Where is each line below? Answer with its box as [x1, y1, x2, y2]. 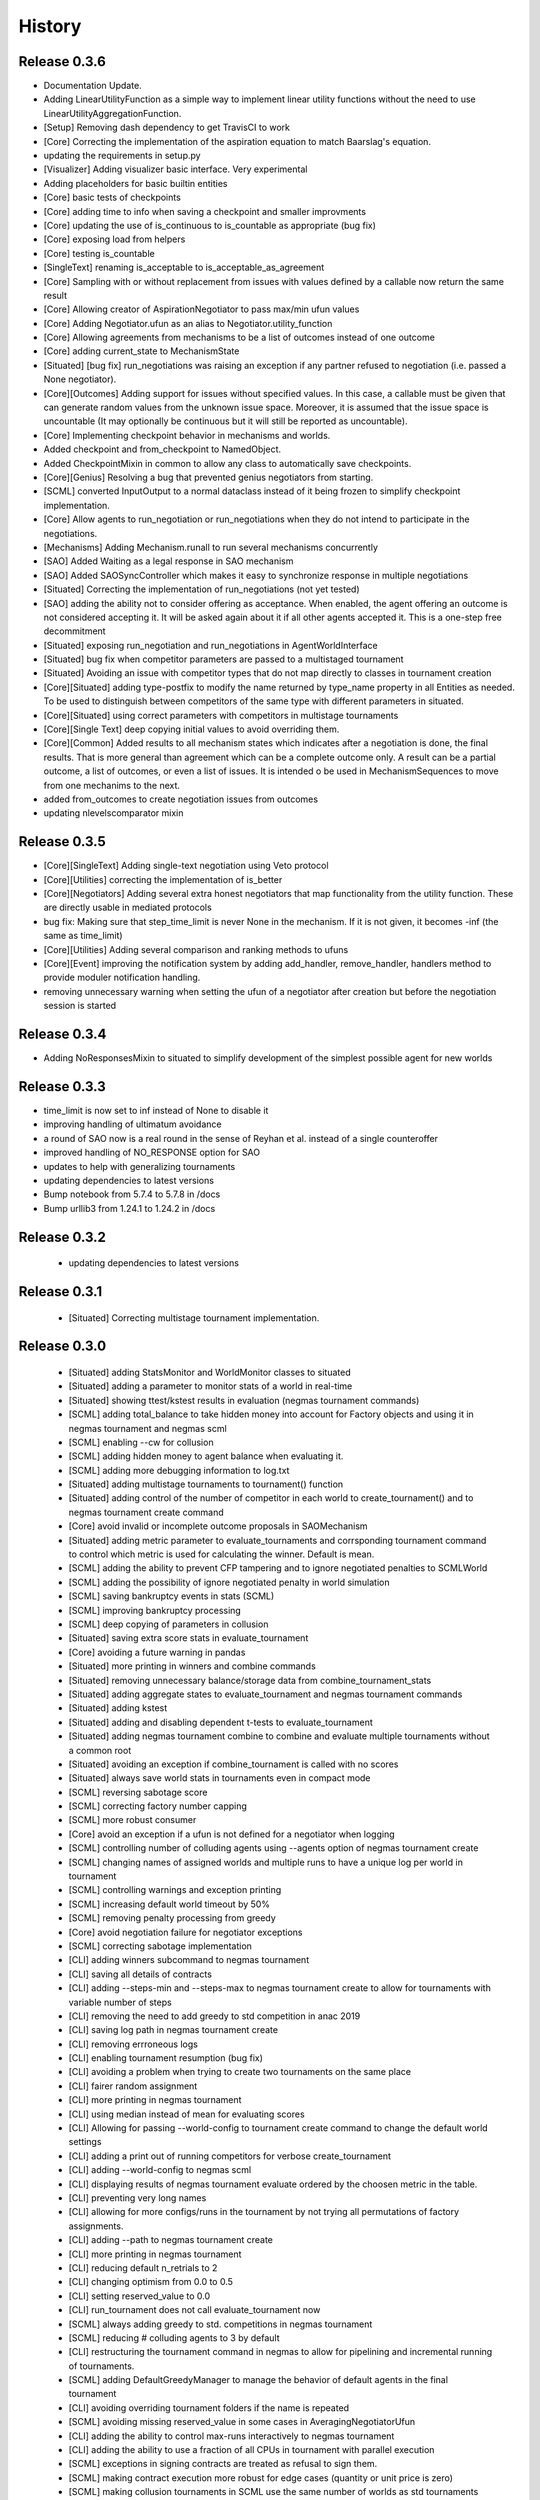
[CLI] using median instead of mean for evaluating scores [68, 2108, 305, 2120]
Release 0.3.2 [18, 1228, 107, 1245]
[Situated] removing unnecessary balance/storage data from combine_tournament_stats [68, 1674, 432, 1686]
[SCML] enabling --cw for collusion [68, 1436, 214, 1448]
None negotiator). [43, 373, 117, 385]
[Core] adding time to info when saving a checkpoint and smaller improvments [43, 205, 367, 217]
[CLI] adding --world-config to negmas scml [68, 2164, 252, 2176]
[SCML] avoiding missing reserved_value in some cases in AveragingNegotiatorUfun [68, 2416, 416, 2428]
